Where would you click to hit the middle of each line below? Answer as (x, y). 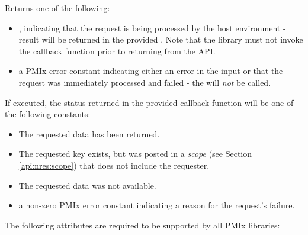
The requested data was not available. (87, 185)
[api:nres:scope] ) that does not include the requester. (114, 165)
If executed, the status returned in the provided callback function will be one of (149, 102)
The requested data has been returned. (89, 133)
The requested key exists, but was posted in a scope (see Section (135, 154)
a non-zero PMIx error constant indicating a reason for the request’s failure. (157, 205)
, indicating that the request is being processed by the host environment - (152, 28)
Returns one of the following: (57, 8)
